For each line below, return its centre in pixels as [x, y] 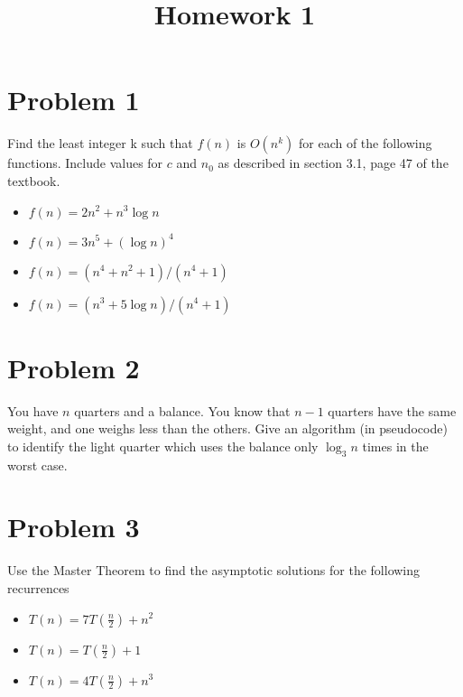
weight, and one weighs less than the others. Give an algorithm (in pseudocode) [227, 428]
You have [33, 410]
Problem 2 [74, 367]
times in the [395, 446]
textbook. [34, 180]
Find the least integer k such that [100, 143]
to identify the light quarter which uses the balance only [163, 446]
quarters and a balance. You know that [182, 410]
